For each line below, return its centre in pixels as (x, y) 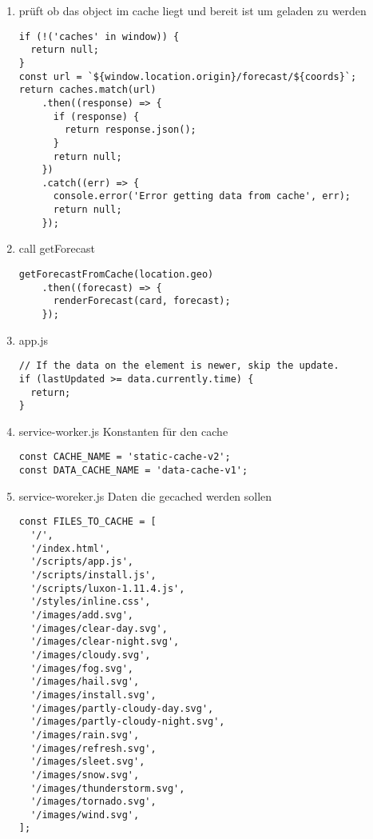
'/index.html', (71, 548)
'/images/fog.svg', (82, 668)
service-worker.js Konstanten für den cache (123, 431)
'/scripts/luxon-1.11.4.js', (108, 588)
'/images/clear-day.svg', (99, 628)
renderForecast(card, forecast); (142, 301)
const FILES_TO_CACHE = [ (87, 522)
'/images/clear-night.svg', (105, 642)
